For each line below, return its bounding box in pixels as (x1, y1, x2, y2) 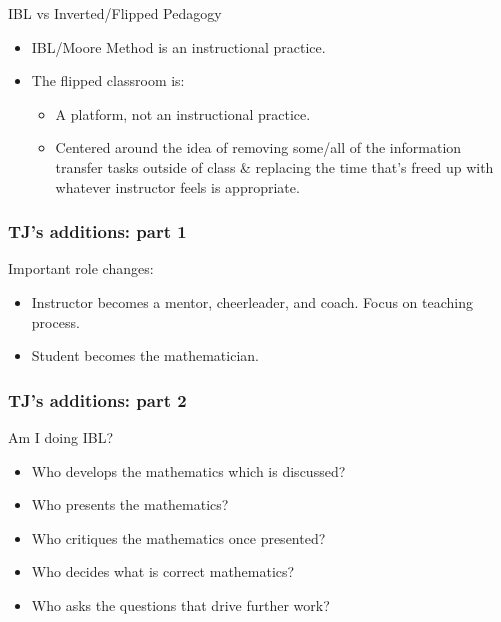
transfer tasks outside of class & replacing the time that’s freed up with (55, 156, 494, 177)
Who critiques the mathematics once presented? (31, 527, 326, 548)
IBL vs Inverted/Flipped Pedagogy (8, 3, 222, 23)
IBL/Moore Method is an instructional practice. (31, 36, 326, 57)
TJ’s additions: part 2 (8, 387, 187, 412)
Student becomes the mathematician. (31, 345, 259, 366)
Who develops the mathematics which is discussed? (31, 460, 346, 481)
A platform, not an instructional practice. (55, 103, 311, 124)
